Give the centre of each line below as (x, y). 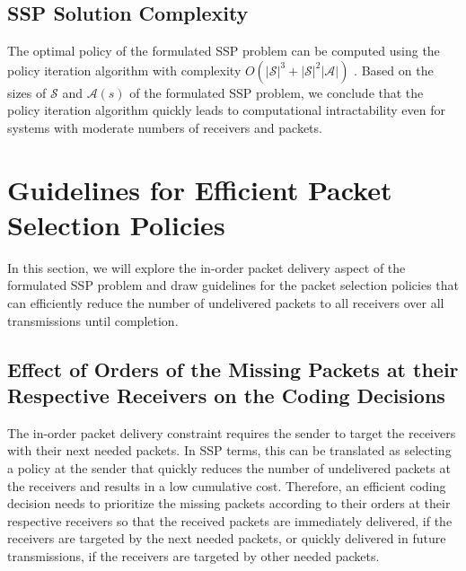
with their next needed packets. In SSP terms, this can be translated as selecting (229, 450)
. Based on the (394, 70)
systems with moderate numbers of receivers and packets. (165, 127)
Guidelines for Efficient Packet (200, 189)
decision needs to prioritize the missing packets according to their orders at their (229, 503)
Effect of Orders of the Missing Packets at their (233, 369)
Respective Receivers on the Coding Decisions (226, 395)
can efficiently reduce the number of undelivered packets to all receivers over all (226, 303)
